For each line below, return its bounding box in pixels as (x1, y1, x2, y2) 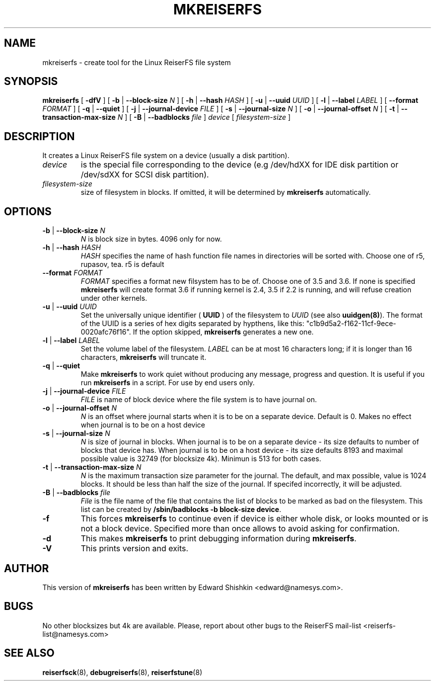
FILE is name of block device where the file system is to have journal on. (80, 395, 317, 404)
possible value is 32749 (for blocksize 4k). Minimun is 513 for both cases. (80, 454, 321, 463)
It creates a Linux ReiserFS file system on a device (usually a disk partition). (42, 151, 290, 160)
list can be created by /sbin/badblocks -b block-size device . (80, 505, 282, 514)
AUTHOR (4, 562, 49, 575)
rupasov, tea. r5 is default (80, 260, 164, 269)
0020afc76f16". (80, 328, 131, 337)
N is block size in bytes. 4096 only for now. (80, 235, 222, 244)
